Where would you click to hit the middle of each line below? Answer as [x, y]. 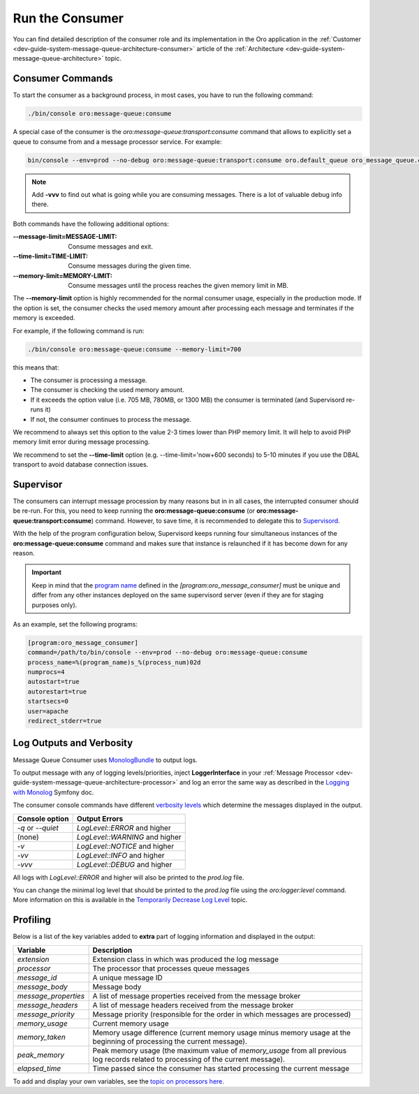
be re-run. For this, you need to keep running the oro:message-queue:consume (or [134, 511]
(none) [28, 837]
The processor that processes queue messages [171, 968]
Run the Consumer [68, 18]
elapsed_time [39, 1068]
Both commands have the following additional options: [91, 224]
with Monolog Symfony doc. [53, 792]
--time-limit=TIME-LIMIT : [51, 256]
